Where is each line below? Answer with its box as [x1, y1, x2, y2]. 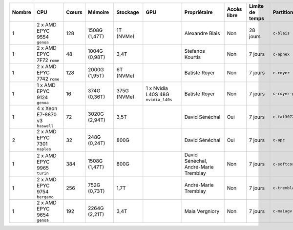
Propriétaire [184, 9, 213, 16]
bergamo [37, 194, 54, 200]
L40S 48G [146, 91, 169, 98]
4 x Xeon [37, 105, 58, 112]
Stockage [116, 9, 139, 16]
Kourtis [184, 54, 201, 61]
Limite [249, 3, 264, 9]
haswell [37, 124, 54, 128]
